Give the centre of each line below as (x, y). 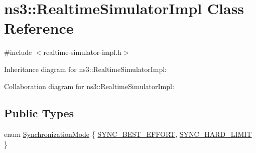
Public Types (39, 113)
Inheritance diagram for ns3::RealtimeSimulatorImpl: (86, 69)
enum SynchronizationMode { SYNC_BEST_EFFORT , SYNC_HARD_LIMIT (128, 134)
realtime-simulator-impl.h (82, 52)
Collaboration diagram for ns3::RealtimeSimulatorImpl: (89, 86)
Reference (39, 28)
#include (18, 52)
